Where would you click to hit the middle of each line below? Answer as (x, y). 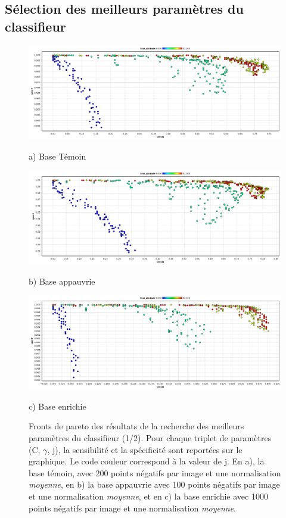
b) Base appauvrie (62, 281)
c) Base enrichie (57, 406)
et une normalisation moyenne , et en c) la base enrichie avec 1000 (148, 496)
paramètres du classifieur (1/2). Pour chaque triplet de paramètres (150, 438)
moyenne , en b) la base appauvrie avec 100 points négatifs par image (154, 484)
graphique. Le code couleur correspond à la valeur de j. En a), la (147, 461)
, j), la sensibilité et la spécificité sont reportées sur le (145, 449)
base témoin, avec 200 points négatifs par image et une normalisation (155, 472)
